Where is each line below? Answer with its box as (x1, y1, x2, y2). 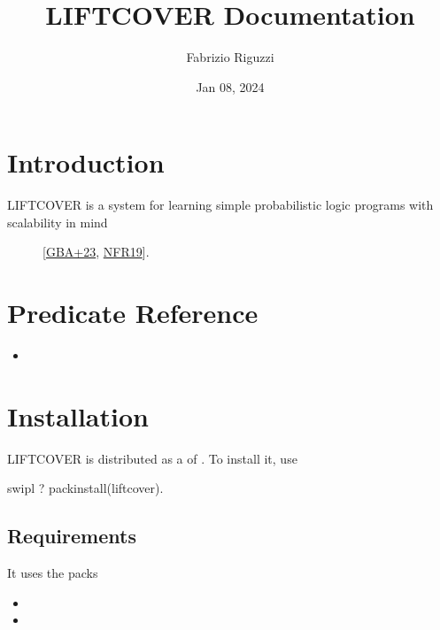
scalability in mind (7, 212, 108, 231)
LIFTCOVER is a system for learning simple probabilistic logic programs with (7, 196, 434, 214)
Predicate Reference (7, 295, 259, 331)
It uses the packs (7, 564, 98, 582)
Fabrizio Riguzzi (186, 48, 274, 66)
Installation (7, 397, 149, 434)
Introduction (7, 144, 165, 181)
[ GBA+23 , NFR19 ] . (42, 242, 150, 261)
